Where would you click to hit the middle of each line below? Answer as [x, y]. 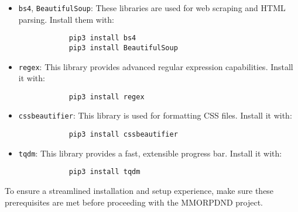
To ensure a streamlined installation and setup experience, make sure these [139, 191]
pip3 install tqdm [105, 172]
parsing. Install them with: [66, 19]
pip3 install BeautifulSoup [123, 48]
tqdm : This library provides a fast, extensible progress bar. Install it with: [150, 153]
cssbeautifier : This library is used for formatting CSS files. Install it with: [155, 115]
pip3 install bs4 [102, 38]
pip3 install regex [107, 97]
